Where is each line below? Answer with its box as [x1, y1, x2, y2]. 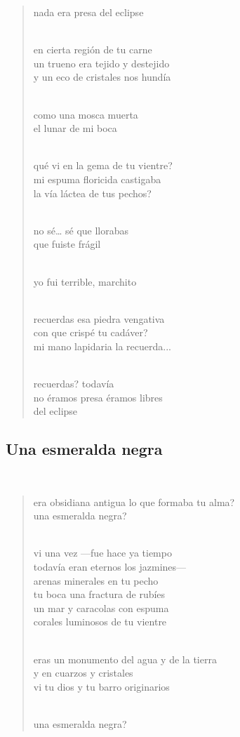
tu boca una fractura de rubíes [33, 587, 166, 602]
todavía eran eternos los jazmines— [33, 559, 187, 574]
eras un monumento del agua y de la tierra [33, 651, 217, 666]
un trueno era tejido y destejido [33, 55, 170, 70]
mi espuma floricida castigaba [33, 171, 161, 186]
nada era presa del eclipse [33, 5, 144, 19]
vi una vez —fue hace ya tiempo [33, 545, 172, 560]
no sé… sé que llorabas [33, 223, 129, 237]
